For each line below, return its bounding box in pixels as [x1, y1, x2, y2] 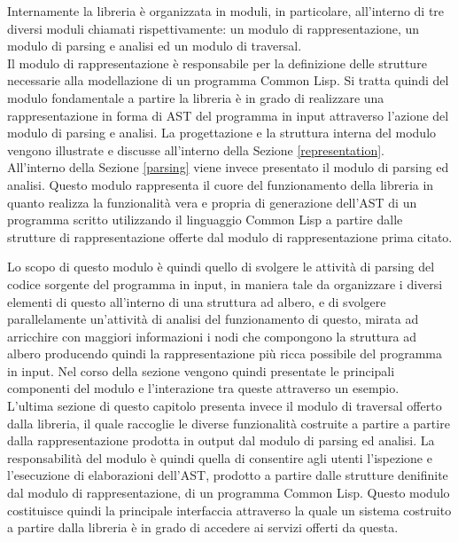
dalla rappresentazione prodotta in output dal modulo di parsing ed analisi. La [7, 431, 435, 450]
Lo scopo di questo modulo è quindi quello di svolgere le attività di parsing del [7, 257, 435, 276]
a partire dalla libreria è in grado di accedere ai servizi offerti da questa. [7, 518, 399, 537]
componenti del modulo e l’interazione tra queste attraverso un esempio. [7, 379, 400, 397]
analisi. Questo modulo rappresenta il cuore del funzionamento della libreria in [7, 175, 434, 193]
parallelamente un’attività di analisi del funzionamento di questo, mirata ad [7, 310, 419, 328]
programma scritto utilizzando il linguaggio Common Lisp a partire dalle [7, 210, 403, 229]
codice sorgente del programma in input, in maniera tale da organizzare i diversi [7, 274, 443, 293]
